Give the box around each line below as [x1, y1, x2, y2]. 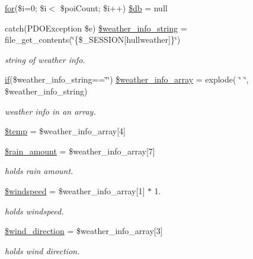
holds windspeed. [5, 204, 64, 217]
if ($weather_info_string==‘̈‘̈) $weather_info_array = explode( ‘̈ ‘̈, [5, 73, 249, 86]
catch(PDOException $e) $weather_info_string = [5, 21, 187, 34]
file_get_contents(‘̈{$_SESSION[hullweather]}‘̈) [5, 33, 181, 46]
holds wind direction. [5, 244, 80, 257]
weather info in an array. [5, 105, 96, 117]
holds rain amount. [5, 165, 73, 177]
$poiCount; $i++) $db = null [60, 2, 168, 14]
